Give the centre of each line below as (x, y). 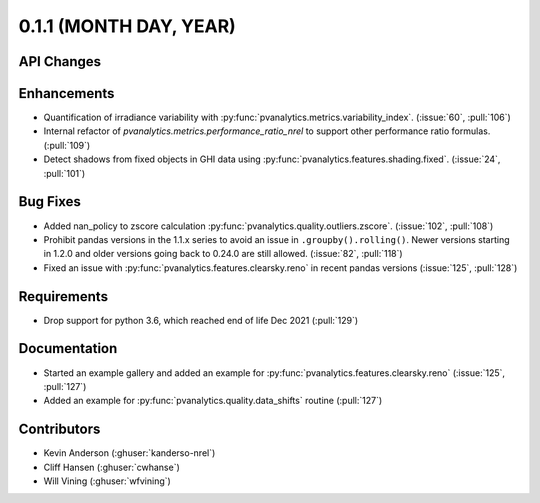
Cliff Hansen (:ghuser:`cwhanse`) (111, 467)
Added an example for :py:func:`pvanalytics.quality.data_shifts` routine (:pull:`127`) (213, 401)
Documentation (68, 348)
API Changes (60, 61)
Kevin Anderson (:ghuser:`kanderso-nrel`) (129, 453)
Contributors (59, 429)
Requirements (63, 296)
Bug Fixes (50, 201)
